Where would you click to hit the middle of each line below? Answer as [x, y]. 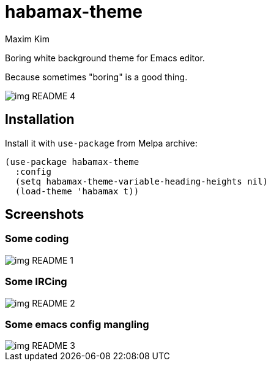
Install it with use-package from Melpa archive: [101, 143]
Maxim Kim [28, 39]
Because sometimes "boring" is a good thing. [96, 77]
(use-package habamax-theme [72, 162]
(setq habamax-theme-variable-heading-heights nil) [141, 181]
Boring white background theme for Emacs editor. [105, 58]
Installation [40, 120]
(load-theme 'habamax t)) [77, 191]
